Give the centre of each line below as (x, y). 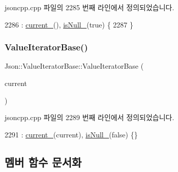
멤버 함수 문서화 (43, 162)
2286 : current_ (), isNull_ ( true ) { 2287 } (69, 24)
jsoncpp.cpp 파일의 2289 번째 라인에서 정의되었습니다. (90, 117)
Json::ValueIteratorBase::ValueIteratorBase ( (74, 66)
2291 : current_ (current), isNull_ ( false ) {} (71, 134)
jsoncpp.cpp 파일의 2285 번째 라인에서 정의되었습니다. (90, 7)
